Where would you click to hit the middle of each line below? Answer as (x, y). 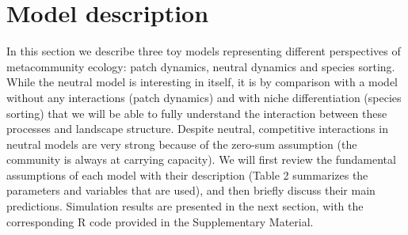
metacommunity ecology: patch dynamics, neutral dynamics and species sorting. (201, 66)
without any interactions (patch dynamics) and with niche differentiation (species (204, 97)
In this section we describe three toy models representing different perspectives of (204, 51)
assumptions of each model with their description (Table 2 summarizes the (187, 174)
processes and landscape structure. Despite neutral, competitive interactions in (197, 129)
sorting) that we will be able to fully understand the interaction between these (197, 113)
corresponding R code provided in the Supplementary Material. (160, 221)
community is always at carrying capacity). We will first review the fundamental (201, 159)
